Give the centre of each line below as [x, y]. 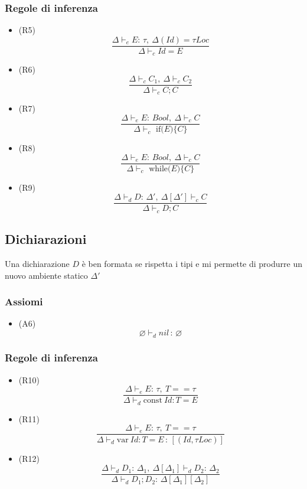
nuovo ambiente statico [46, 275]
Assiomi [24, 301]
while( [160, 169]
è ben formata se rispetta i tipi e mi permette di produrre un [192, 264]
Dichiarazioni [46, 239]
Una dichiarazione [37, 264]
